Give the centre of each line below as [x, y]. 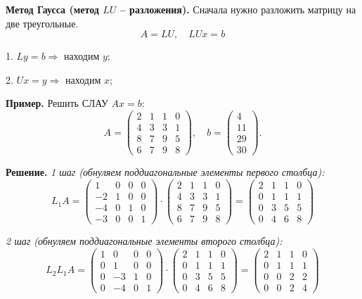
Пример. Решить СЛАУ [57, 103]
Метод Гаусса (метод [52, 9]
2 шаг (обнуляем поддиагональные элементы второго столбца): [144, 240]
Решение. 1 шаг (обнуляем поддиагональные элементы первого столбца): [165, 172]
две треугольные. [42, 23]
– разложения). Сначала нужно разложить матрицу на [238, 9]
